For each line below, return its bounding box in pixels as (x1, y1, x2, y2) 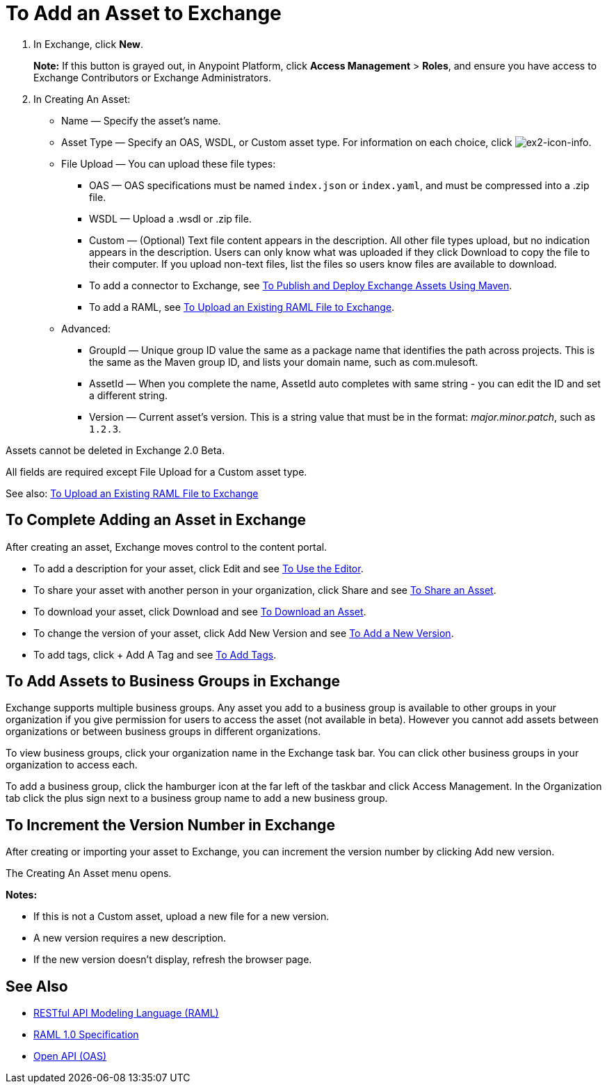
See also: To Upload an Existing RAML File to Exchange (6, 487, 259, 499)
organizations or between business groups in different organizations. (6, 725, 321, 738)
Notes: (6, 889, 38, 901)
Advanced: (61, 322, 111, 334)
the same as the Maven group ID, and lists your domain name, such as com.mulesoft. (89, 355, 478, 368)
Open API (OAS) (33, 1050, 107, 1063)
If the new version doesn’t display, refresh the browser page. (33, 953, 312, 966)
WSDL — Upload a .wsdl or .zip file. (89, 212, 252, 225)
